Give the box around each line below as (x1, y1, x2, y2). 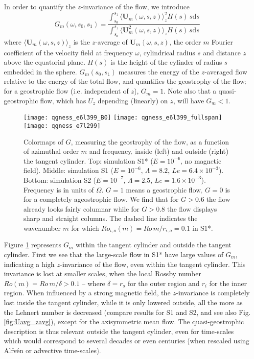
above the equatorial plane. (4, 57, 86, 67)
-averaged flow (204, 66, 248, 76)
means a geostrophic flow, (126, 184, 203, 194)
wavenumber (23, 222, 61, 233)
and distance (203, 47, 241, 57)
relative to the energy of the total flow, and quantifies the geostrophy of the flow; (4, 76, 247, 86)
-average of (95, 36, 128, 47)
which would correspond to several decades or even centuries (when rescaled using (4, 335, 250, 346)
